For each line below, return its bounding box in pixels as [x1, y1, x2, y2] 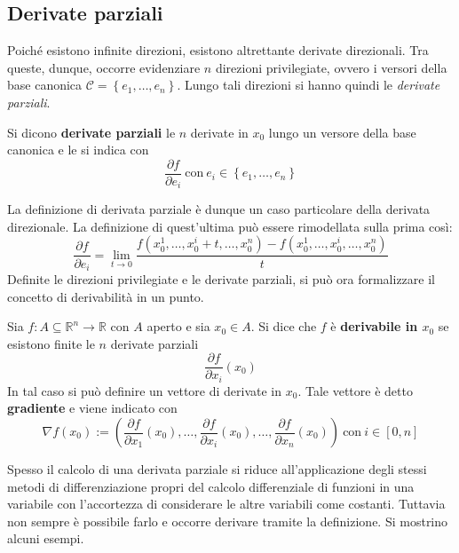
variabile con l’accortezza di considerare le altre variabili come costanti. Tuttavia [7, 494, 446, 513]
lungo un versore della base [268, 122, 416, 141]
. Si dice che [250, 317, 317, 336]
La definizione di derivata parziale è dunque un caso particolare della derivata [7, 200, 431, 218]
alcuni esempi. [7, 529, 84, 548]
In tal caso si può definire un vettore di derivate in [7, 381, 282, 399]
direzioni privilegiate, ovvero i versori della [215, 58, 447, 76]
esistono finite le [7, 334, 95, 352]
